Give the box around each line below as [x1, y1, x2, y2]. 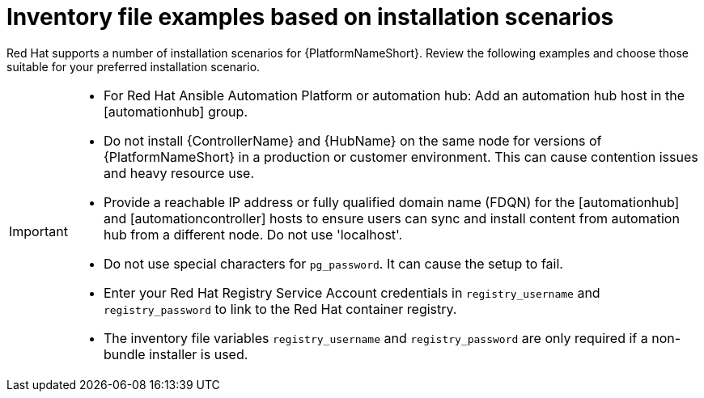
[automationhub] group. [103, 103, 248, 120]
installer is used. [149, 345, 248, 362]
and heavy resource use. [103, 164, 255, 181]
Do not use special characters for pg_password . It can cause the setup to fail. [103, 255, 563, 272]
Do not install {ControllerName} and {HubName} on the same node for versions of [103, 132, 602, 149]
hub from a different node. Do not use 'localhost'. [103, 226, 403, 243]
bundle [103, 345, 146, 362]
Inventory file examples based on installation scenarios [6, 3, 614, 31]
